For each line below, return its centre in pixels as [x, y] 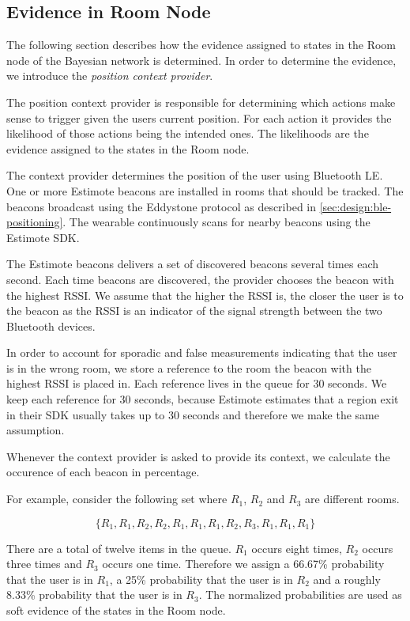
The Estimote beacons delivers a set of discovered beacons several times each [192, 264]
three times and [44, 564]
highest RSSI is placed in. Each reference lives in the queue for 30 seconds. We [197, 383]
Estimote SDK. [43, 237]
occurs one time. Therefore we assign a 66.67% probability [243, 564]
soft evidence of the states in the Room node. [116, 610]
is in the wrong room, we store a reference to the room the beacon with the [189, 367]
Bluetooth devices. [51, 326]
